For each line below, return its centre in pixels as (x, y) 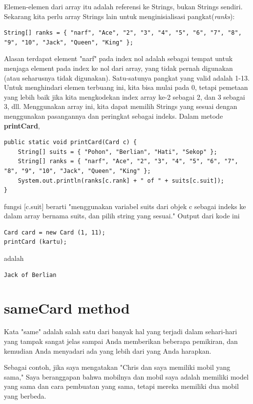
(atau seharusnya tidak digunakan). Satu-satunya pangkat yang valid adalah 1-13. (127, 77)
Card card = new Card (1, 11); (55, 232)
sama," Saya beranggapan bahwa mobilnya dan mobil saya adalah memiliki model (126, 376)
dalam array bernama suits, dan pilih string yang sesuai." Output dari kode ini (122, 216)
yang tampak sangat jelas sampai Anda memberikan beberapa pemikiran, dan (121, 341)
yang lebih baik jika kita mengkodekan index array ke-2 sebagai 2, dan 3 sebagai (125, 96)
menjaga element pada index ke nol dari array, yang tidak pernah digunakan (118, 68)
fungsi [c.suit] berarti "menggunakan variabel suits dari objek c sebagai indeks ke (125, 206)
